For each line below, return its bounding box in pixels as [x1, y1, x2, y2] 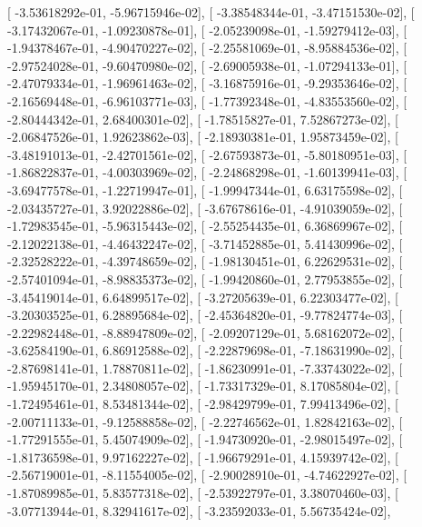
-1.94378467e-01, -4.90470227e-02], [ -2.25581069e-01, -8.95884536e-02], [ [7, 38, 407, 57]
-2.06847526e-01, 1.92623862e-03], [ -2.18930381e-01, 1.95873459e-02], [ [7, 127, 398, 146]
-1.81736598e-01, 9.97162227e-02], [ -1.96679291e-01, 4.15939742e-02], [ [7, 447, 398, 466]
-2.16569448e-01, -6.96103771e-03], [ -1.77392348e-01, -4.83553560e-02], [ [7, 91, 407, 110]
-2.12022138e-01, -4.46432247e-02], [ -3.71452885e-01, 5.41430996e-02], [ [7, 234, 403, 253]
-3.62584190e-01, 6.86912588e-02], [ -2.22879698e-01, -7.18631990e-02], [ [7, 341, 403, 360]
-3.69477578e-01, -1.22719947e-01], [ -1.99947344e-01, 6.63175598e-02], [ [7, 180, 403, 199]
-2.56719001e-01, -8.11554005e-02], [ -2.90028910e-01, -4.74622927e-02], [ [7, 465, 407, 484]
